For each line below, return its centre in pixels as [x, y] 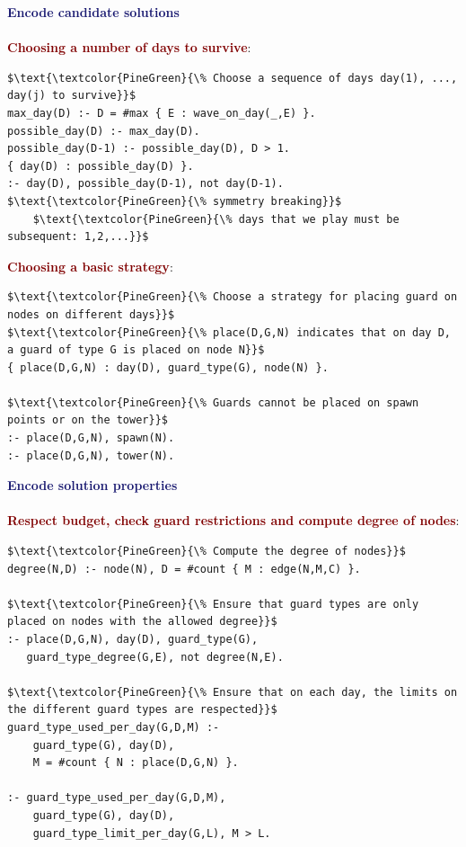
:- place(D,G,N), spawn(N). [91, 438]
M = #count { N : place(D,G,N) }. [136, 763]
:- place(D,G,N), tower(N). [91, 455]
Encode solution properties [92, 485]
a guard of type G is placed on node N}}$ [136, 350]
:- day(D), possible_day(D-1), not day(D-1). [145, 184]
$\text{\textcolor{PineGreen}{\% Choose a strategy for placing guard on [233, 297]
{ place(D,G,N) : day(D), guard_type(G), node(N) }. [168, 367]
